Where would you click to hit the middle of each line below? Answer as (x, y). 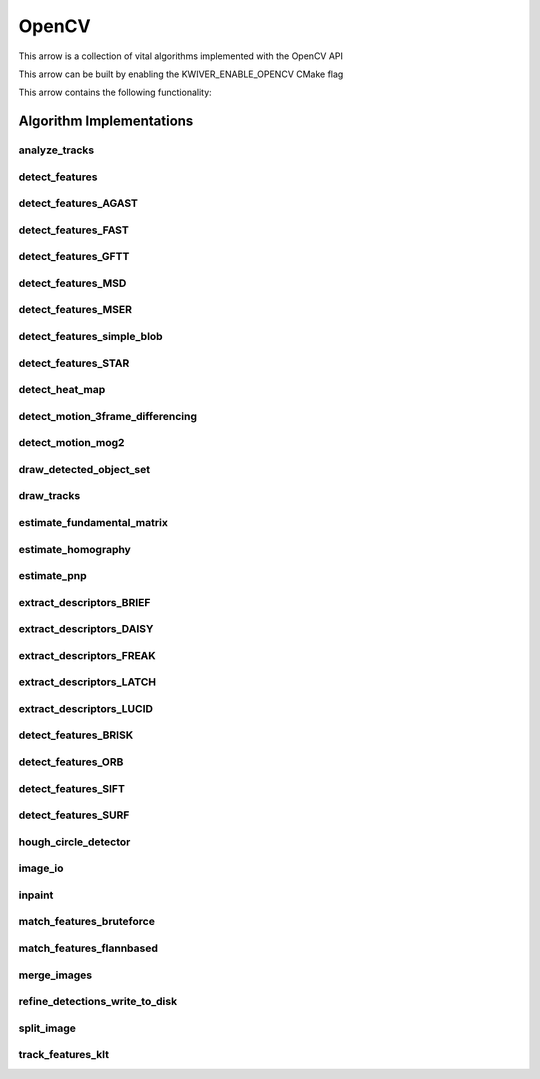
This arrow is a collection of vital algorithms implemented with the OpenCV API (181, 56)
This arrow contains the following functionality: (115, 92)
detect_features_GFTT (74, 257)
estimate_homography (75, 549)
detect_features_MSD (72, 283)
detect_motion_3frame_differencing (107, 416)
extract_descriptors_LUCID (86, 708)
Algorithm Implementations (106, 121)
